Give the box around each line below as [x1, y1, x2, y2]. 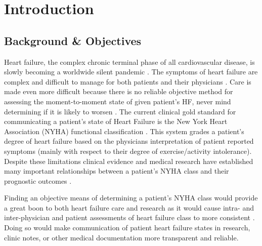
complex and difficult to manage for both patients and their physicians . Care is [4, 76, 251, 87]
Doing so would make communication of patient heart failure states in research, [4, 222, 250, 233]
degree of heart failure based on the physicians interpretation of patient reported [4, 136, 254, 146]
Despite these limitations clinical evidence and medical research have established [4, 155, 253, 166]
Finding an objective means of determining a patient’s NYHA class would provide [4, 192, 258, 203]
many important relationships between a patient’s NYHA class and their [4, 166, 229, 176]
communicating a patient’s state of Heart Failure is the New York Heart [4, 116, 228, 127]
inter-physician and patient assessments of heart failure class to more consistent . [4, 212, 255, 223]
